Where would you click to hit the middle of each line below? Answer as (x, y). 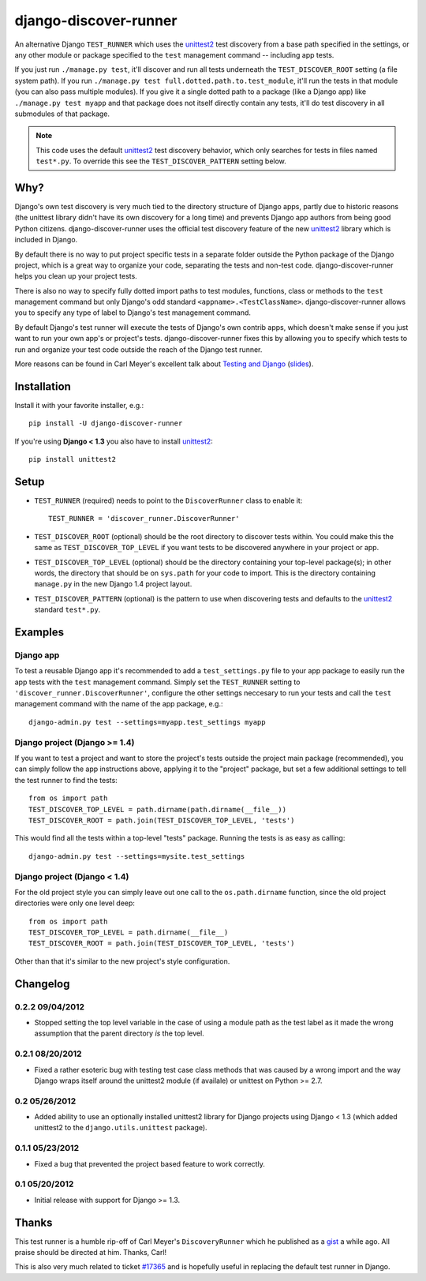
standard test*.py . (67, 610)
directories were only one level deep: (75, 903)
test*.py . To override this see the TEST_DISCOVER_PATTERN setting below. (161, 161)
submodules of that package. (62, 114)
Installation (43, 386)
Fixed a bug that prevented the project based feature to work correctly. (150, 1163)
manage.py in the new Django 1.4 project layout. (113, 584)
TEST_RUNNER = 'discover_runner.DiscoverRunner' (144, 519)
